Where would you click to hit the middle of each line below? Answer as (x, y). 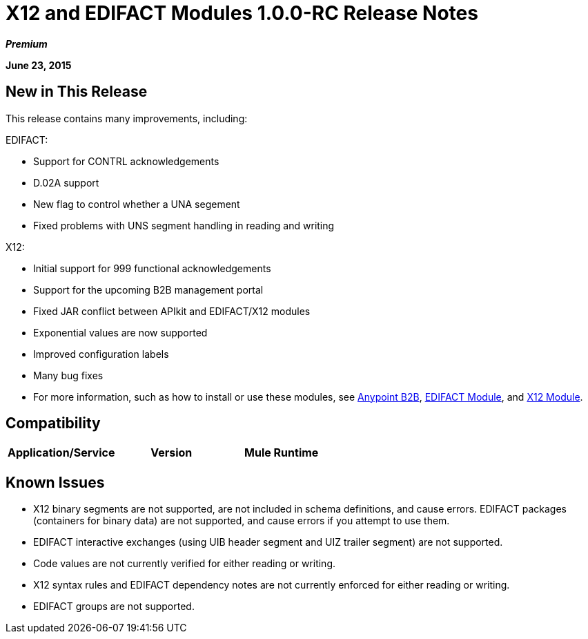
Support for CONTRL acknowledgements (126, 161)
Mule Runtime (282, 453)
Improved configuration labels (101, 354)
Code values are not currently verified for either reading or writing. (185, 564)
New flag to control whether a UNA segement (137, 204)
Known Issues (55, 482)
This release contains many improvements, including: (127, 118)
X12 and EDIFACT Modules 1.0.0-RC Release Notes (242, 13)
